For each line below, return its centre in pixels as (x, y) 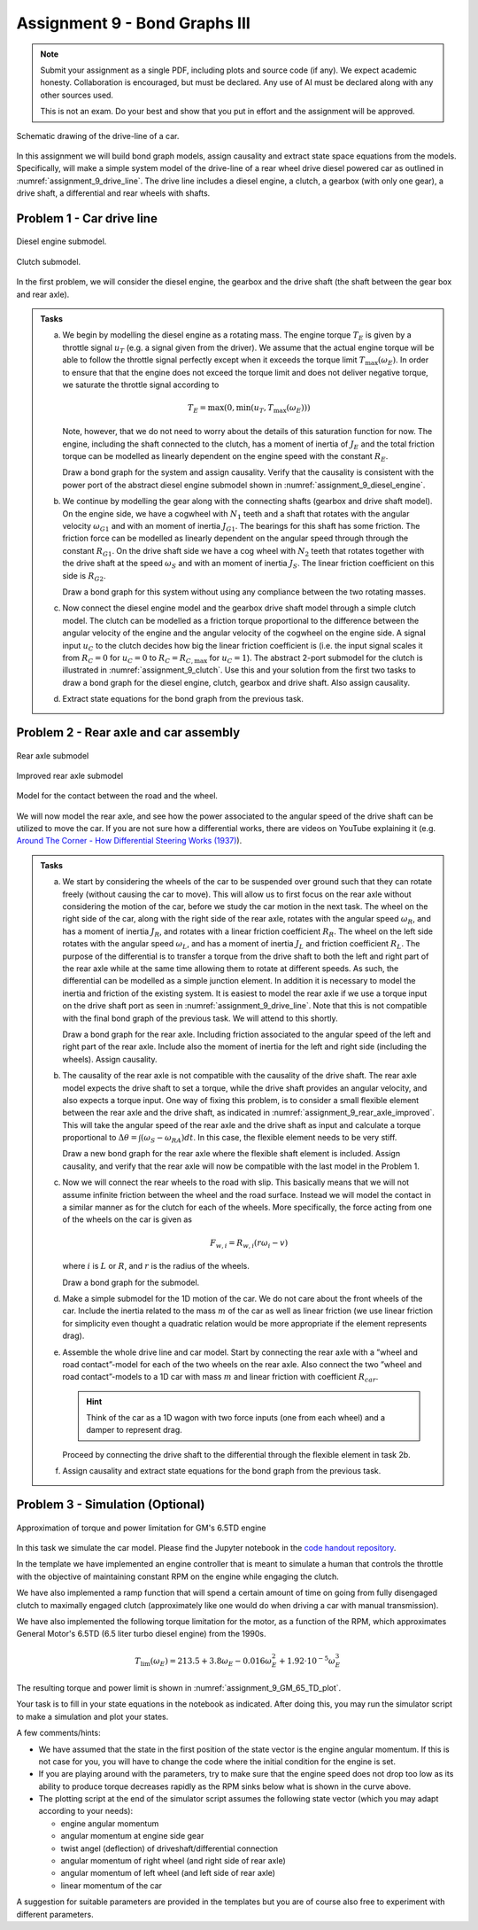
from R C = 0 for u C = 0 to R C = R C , (128, 658)
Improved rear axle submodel (70, 775)
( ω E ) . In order (403, 361)
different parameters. (55, 1914)
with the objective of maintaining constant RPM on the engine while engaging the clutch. (178, 1576)
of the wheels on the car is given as (127, 1219)
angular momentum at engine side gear (132, 1836)
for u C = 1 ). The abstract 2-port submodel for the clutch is (316, 658)
